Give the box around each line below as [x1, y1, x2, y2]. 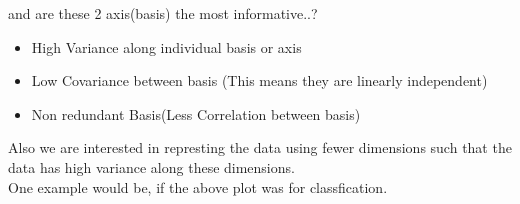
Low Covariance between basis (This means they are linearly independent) [31, 70, 488, 91]
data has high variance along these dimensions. [8, 156, 295, 177]
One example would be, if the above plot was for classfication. [8, 176, 388, 197]
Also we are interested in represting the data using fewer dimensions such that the [8, 137, 512, 158]
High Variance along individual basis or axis [31, 36, 302, 57]
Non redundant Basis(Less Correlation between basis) [31, 103, 361, 124]
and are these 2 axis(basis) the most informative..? [8, 3, 318, 23]
